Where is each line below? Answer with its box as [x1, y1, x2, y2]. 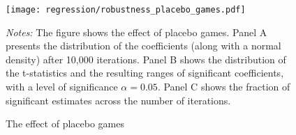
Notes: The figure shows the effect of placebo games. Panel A [6, 24, 267, 39]
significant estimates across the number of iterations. [6, 93, 231, 107]
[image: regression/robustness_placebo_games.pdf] [6, 5, 246, 15]
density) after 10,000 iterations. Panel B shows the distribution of [6, 51, 286, 66]
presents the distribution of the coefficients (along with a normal [6, 38, 281, 53]
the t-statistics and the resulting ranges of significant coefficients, [6, 65, 284, 80]
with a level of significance [6, 79, 118, 94]
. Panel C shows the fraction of [157, 79, 290, 94]
